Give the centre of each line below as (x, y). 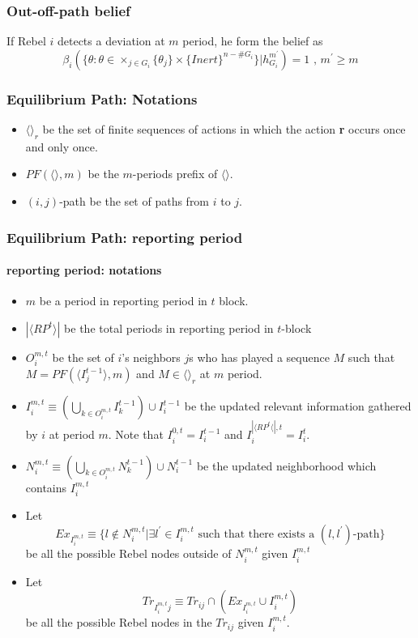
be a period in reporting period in (123, 301)
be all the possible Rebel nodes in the (119, 622)
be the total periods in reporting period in (169, 328)
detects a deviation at (111, 41)
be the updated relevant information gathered (298, 406)
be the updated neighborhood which (286, 465)
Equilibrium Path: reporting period (125, 237)
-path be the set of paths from (134, 201)
